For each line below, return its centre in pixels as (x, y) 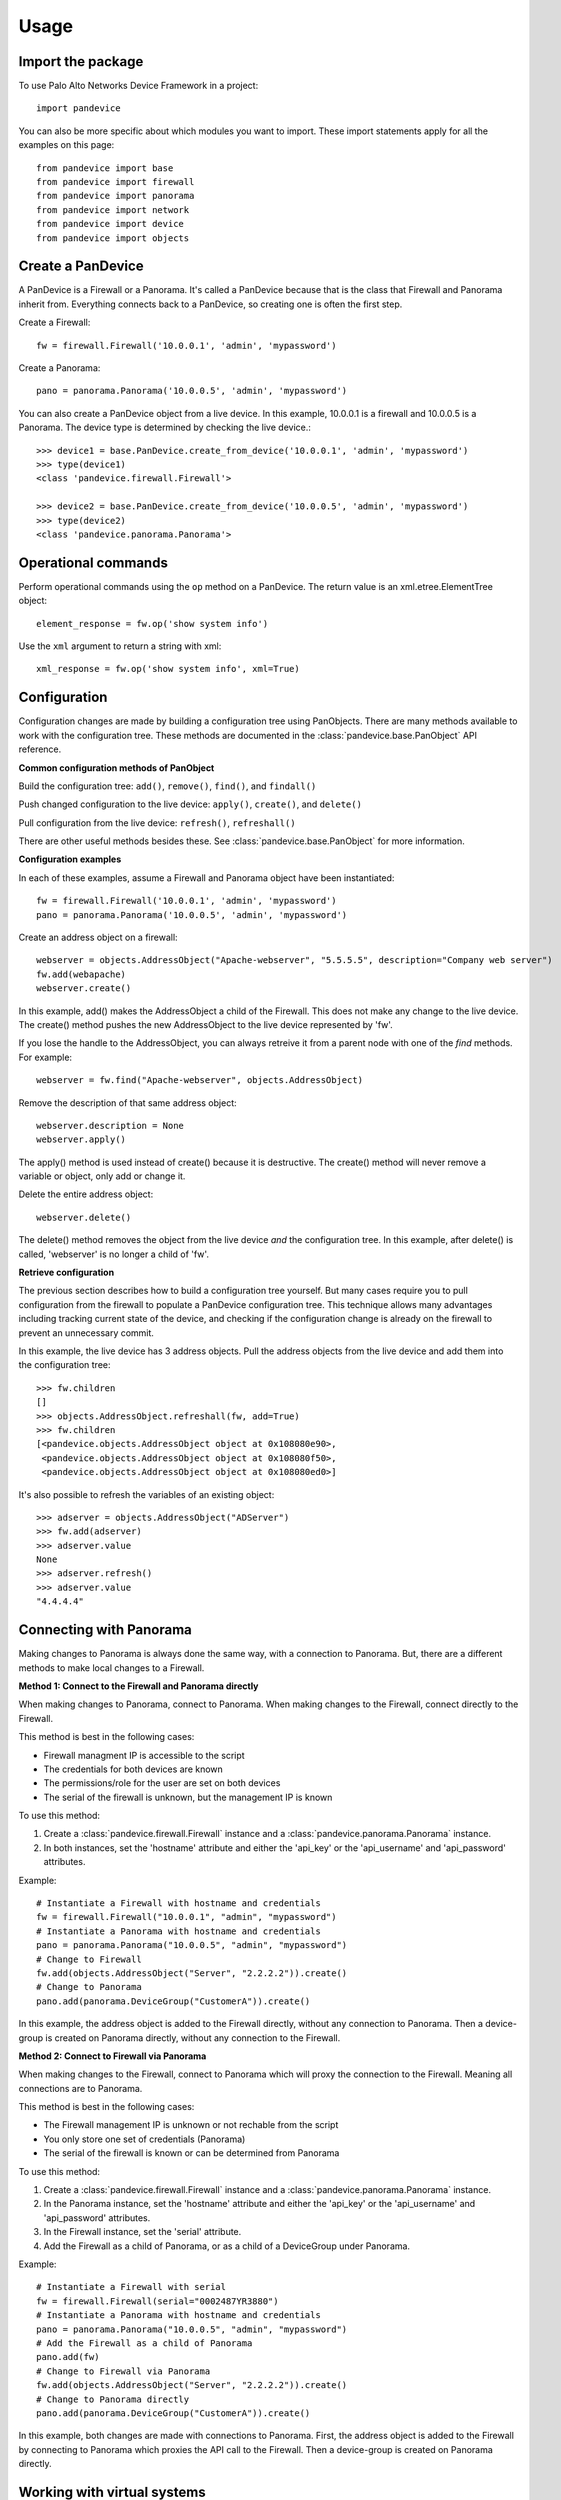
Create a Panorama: (59, 368)
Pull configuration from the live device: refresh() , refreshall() (157, 822)
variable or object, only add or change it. (102, 1176)
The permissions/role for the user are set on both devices (162, 1783)
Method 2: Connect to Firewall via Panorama (112, 2056)
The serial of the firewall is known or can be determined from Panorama (191, 2153)
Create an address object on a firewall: (98, 937)
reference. (40, 749)
